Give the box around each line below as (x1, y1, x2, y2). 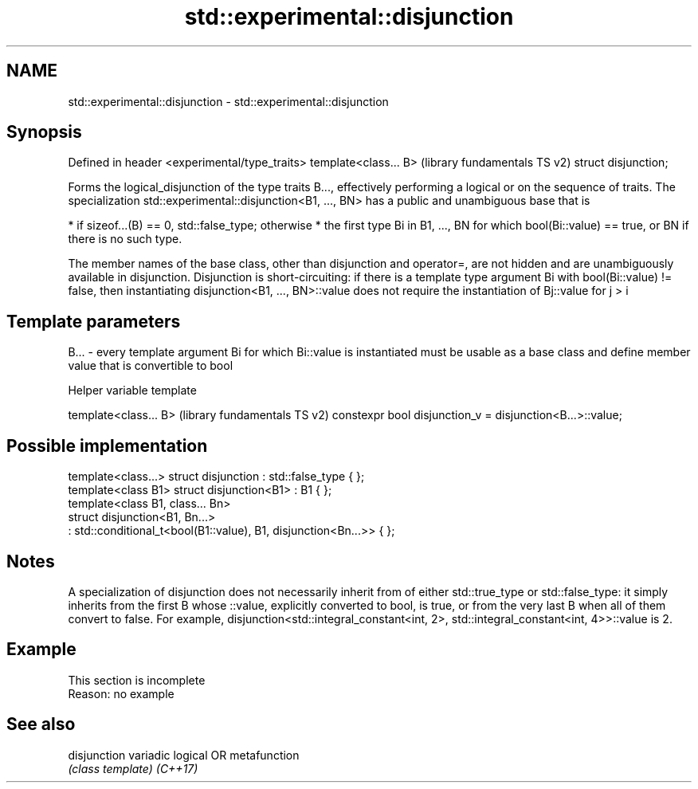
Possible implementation (6, 435, 208, 456)
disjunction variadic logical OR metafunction (68, 748, 300, 762)
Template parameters (6, 311, 181, 332)
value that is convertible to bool (68, 359, 233, 373)
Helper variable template (68, 383, 197, 398)
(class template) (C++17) (68, 761, 198, 775)
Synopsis (6, 122, 82, 143)
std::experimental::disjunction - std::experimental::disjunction (68, 94, 389, 108)
